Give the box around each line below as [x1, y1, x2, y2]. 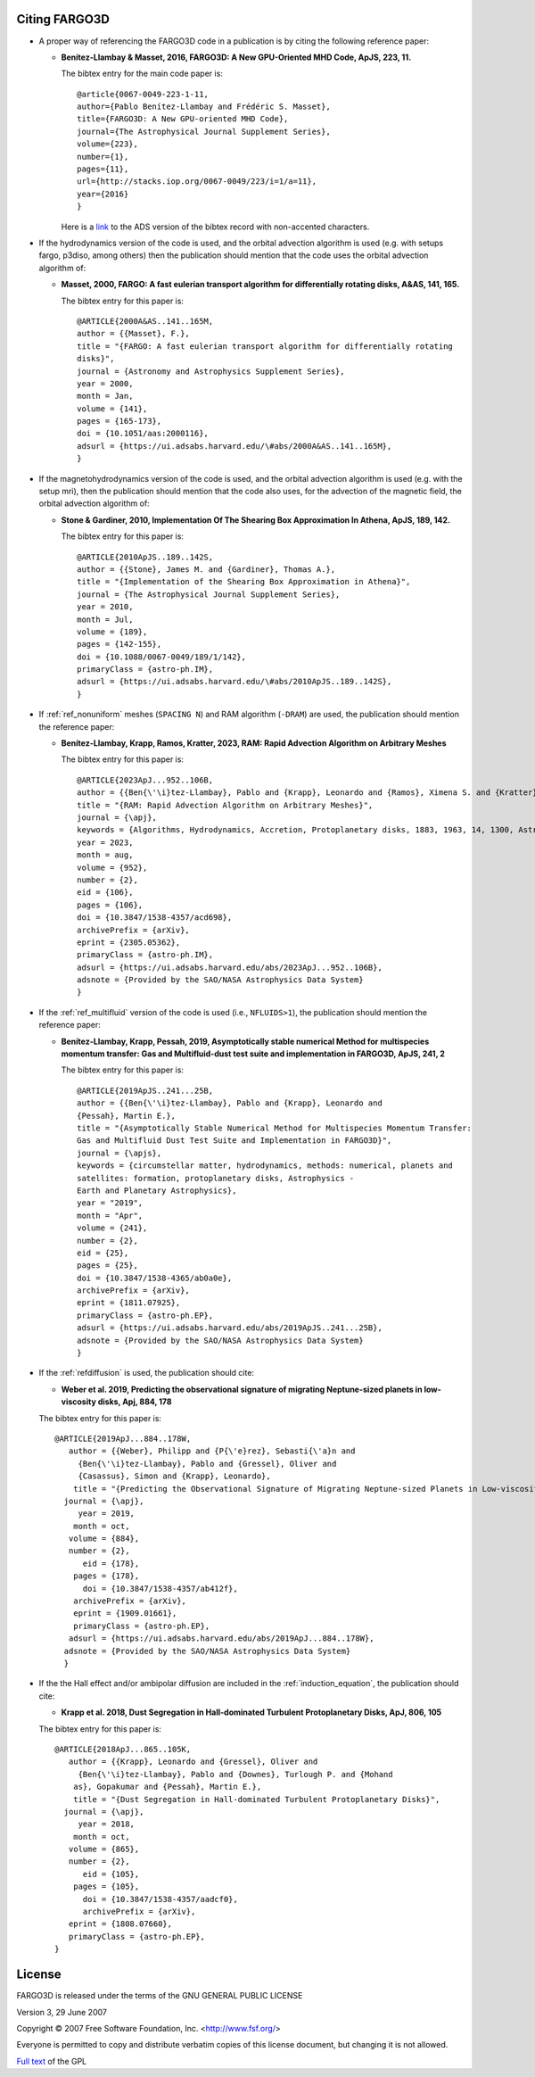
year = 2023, [77, 837, 134, 848]
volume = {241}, [77, 1223, 148, 1233]
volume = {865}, [68, 1844, 140, 1855]
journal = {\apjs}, [77, 1147, 162, 1158]
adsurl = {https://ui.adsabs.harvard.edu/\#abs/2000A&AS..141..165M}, [77, 441, 392, 451]
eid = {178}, [82, 1558, 140, 1568]
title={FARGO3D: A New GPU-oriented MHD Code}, [77, 114, 289, 124]
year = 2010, [77, 602, 134, 612]
